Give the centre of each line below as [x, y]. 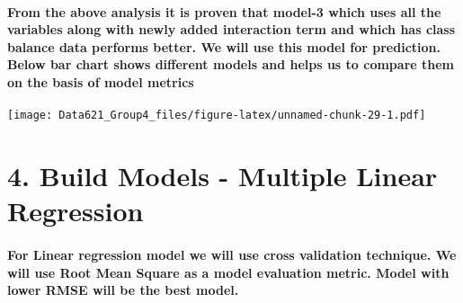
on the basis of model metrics [101, 81]
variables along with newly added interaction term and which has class [231, 29]
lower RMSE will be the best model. [123, 290]
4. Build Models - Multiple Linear [223, 176]
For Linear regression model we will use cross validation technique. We [232, 254]
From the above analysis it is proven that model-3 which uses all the [224, 11]
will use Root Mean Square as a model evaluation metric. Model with [228, 272]
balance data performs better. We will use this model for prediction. [224, 46]
